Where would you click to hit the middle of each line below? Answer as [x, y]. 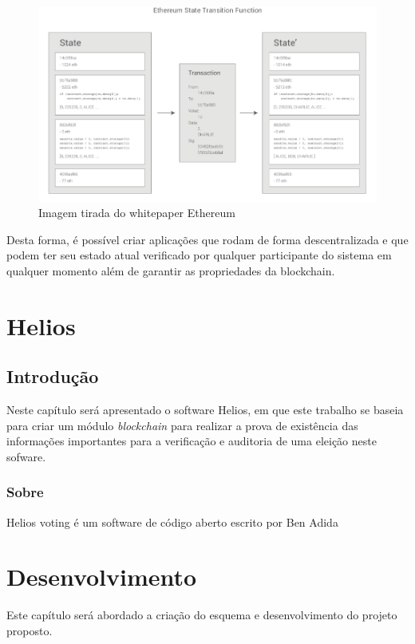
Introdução [53, 376]
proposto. [30, 631]
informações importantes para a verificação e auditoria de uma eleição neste [192, 441]
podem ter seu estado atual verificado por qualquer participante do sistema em [199, 255]
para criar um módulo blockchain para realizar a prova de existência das [182, 425]
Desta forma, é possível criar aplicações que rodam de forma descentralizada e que [207, 239]
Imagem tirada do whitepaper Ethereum [137, 213]
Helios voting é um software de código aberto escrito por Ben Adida [172, 522]
